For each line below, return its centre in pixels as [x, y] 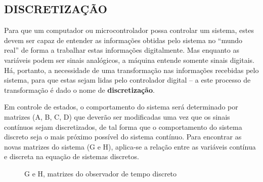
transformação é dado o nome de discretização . [79, 89]
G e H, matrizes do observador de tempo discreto [101, 173]
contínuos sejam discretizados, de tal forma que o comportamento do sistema [123, 126]
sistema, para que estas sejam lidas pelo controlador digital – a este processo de [127, 80]
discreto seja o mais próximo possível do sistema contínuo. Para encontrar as [123, 137]
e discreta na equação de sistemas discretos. [72, 156]
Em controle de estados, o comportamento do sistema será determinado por [121, 107]
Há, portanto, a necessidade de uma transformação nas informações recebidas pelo [131, 70]
